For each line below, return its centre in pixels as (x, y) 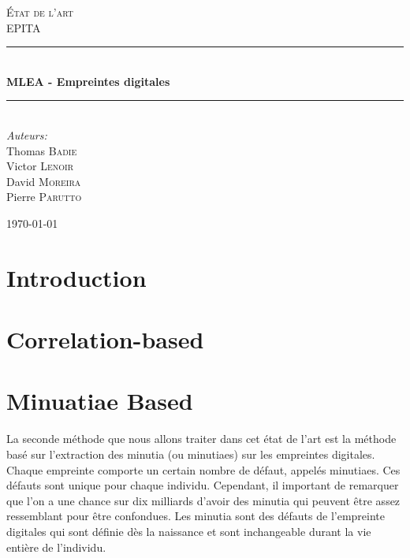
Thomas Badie (42, 150)
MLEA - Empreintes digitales (88, 81)
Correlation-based (105, 339)
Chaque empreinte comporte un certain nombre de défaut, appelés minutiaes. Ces (203, 469)
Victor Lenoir (40, 166)
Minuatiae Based (100, 401)
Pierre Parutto (44, 197)
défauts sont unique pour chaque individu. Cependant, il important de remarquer (203, 485)
